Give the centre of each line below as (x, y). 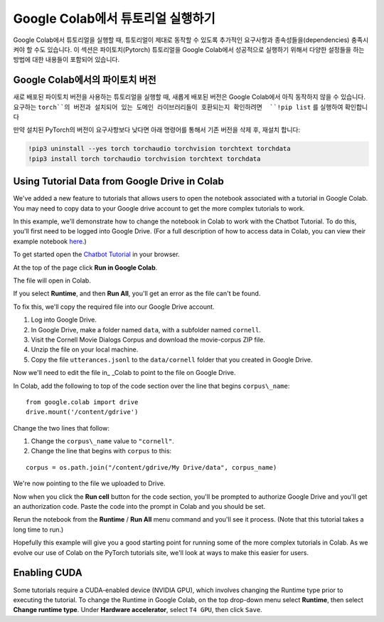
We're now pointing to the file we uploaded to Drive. (90, 483)
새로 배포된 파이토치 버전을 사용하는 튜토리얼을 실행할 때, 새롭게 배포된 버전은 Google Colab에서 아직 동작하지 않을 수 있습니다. (189, 97)
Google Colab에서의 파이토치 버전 (85, 80)
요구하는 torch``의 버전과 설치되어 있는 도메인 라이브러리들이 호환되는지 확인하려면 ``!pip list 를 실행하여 (178, 107)
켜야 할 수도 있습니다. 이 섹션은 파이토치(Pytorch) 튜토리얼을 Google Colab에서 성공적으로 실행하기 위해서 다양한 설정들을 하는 (189, 49)
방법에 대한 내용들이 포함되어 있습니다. (66, 60)
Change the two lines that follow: (61, 428)
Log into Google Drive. (64, 320)
